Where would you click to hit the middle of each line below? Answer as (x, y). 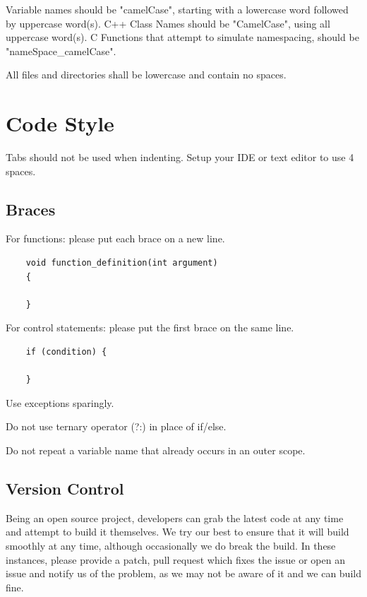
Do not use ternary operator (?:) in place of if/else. (116, 426)
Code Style (60, 123)
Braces (31, 209)
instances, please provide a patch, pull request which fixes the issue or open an (175, 559)
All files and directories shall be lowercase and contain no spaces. (146, 75)
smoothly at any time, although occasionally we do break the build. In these (171, 545)
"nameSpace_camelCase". (61, 51)
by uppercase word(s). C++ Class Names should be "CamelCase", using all (168, 23)
